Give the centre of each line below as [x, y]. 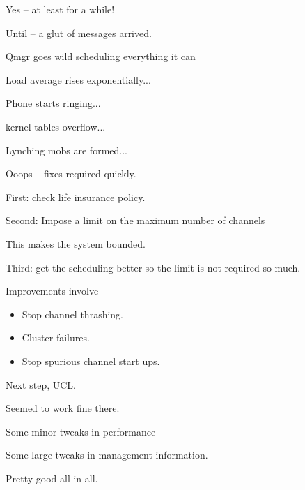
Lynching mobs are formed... [67, 150]
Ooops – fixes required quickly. [71, 173]
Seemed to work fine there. [63, 408]
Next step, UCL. [41, 384]
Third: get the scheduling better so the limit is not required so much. [153, 267]
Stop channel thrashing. [73, 314]
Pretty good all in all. [52, 478]
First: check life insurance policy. [76, 196]
